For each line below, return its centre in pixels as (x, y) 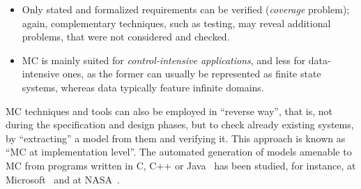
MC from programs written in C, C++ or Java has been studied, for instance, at (181, 165)
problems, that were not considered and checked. (126, 37)
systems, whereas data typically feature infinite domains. (143, 87)
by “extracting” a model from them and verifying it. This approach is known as (176, 138)
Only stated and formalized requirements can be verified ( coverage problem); (186, 9)
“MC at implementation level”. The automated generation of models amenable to (179, 152)
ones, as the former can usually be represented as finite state (192, 74)
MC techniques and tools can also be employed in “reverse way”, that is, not (169, 111)
